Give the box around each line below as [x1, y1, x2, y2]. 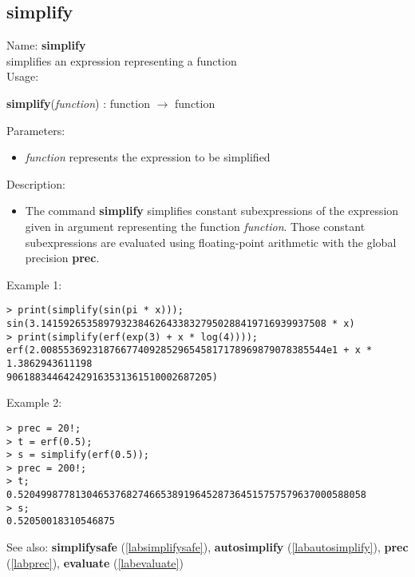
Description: [6, 175, 65, 192]
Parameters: [6, 121, 65, 138]
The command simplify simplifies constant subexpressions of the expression [25, 202, 399, 219]
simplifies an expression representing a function [6, 52, 237, 69]
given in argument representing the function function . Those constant [25, 217, 366, 234]
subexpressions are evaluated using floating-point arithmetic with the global [25, 233, 397, 250]
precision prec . [25, 249, 100, 266]
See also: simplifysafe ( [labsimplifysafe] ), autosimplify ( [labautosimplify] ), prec [6, 539, 409, 555]
